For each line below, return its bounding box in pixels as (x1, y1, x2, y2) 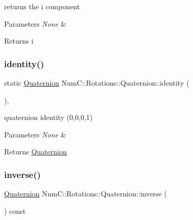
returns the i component (4, 1, 80, 11)
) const (4, 205, 26, 216)
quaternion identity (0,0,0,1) (4, 112, 93, 123)
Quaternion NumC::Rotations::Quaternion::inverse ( (4, 188, 167, 199)
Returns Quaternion (4, 146, 67, 157)
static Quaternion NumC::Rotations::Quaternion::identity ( (4, 77, 189, 88)
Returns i (4, 35, 34, 46)
